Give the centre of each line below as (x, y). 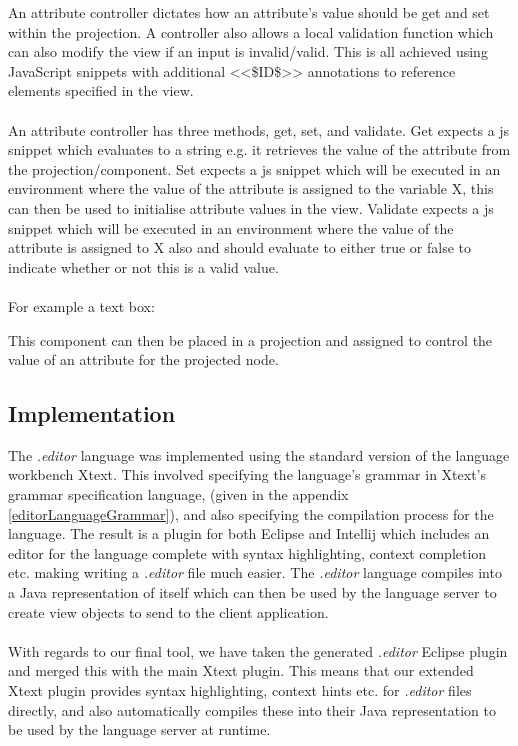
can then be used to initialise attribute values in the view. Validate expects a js (251, 207)
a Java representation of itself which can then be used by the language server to (252, 592)
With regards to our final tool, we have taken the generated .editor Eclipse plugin (258, 650)
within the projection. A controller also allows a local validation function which (251, 31)
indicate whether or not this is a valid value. (143, 266)
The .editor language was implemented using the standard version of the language (259, 454)
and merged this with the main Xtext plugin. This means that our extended (241, 670)
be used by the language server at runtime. (139, 729)
